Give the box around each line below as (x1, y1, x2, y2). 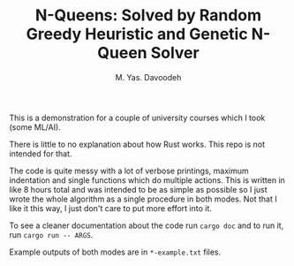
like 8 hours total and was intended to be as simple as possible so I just (9, 184, 268, 194)
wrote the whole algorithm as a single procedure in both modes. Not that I (9, 194, 277, 204)
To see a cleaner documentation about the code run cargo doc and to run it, (9, 220, 284, 231)
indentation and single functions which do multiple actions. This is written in (9, 174, 285, 186)
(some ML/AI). (9, 121, 62, 133)
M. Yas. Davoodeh (115, 72, 182, 82)
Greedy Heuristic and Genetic (26, 24, 249, 44)
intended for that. (9, 148, 72, 159)
